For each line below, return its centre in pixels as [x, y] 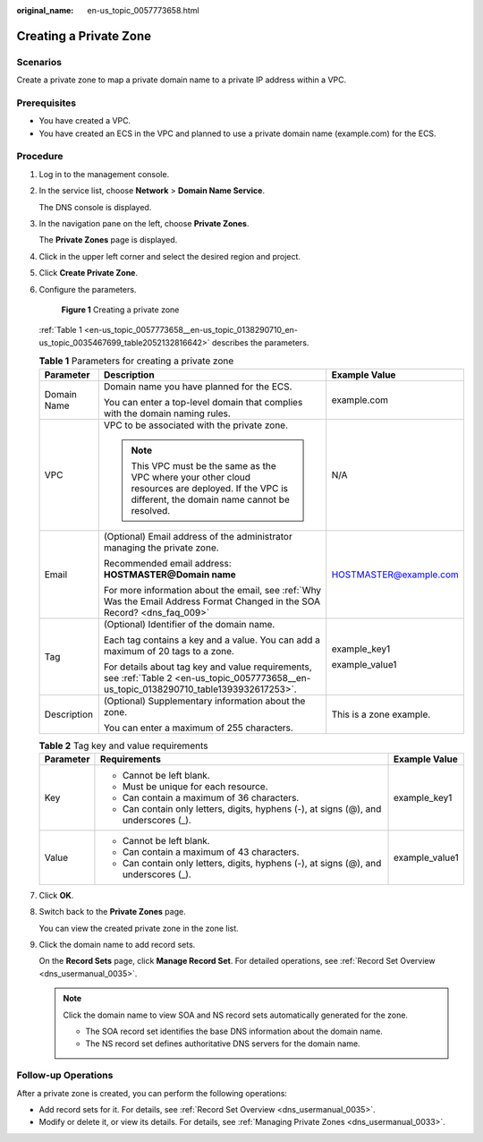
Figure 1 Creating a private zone [120, 310]
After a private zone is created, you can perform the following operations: [152, 1093]
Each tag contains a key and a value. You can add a [212, 640]
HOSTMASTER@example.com [395, 575]
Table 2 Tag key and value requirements [123, 746]
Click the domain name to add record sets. [117, 945]
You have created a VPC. [85, 121]
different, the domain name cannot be [210, 499]
